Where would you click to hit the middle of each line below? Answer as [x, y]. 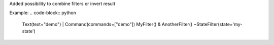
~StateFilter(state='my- [218, 24]
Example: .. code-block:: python [43, 13]
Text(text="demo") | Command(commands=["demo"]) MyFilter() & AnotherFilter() [107, 24]
